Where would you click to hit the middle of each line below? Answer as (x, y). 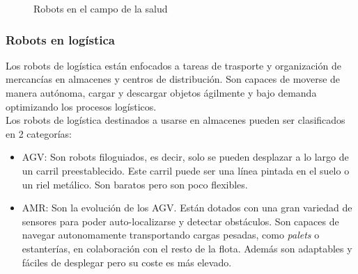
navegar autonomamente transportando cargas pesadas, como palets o (171, 235)
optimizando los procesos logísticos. (81, 106)
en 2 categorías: (39, 133)
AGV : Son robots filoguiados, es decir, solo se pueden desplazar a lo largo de (185, 157)
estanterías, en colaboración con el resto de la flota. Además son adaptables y (187, 248)
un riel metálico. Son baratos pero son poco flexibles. (135, 184)
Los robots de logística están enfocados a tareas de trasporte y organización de (173, 65)
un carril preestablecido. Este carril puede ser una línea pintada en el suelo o (186, 170)
